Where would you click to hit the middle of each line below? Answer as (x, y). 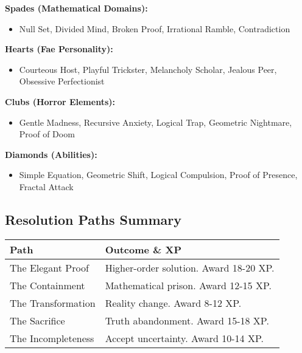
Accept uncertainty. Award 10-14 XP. (184, 338)
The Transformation (53, 303)
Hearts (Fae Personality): (59, 49)
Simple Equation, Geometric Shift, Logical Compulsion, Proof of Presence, (158, 175)
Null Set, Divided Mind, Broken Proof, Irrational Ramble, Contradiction (155, 28)
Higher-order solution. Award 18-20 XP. (190, 267)
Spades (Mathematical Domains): (76, 8)
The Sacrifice (37, 320)
